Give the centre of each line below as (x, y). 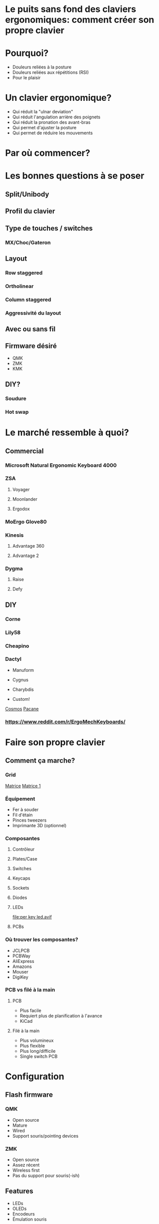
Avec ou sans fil (30, 329)
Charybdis (23, 689)
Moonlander (25, 499)
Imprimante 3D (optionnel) (39, 825)
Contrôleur (23, 849)
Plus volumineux (37, 1040)
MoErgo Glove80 (26, 522)
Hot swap (17, 412)
